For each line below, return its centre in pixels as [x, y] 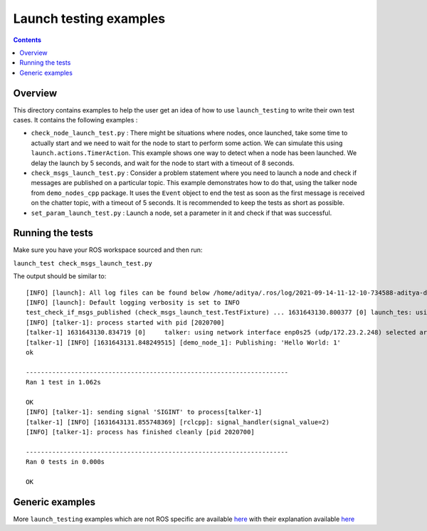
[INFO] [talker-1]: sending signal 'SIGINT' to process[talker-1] [144, 412]
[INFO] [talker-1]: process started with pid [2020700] [125, 322]
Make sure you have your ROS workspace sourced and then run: [108, 250]
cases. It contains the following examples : [75, 120]
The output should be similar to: [60, 276]
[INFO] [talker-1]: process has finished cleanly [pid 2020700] [141, 432]
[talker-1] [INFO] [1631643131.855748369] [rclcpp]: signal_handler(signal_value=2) [178, 422]
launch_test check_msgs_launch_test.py [83, 263]
